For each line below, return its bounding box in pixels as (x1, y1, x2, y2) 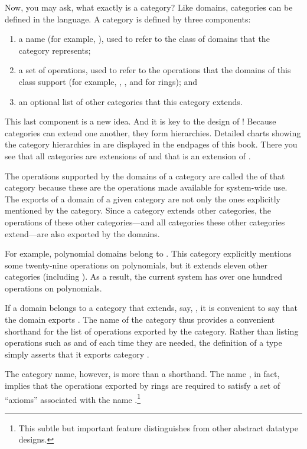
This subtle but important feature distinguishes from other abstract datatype (18, 421, 298, 434)
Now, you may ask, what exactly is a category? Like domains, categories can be (5, 1, 293, 13)
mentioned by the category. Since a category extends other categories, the (5, 204, 271, 217)
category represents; (18, 44, 91, 56)
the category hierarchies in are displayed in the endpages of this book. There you (5, 138, 298, 150)
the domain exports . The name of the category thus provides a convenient (5, 313, 275, 326)
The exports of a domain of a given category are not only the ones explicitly (5, 192, 280, 205)
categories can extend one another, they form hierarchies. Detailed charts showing (5, 126, 301, 139)
